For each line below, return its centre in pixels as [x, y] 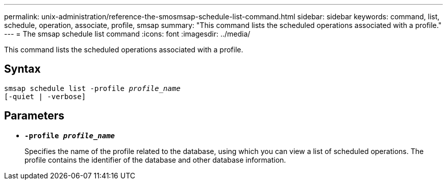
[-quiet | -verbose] [45, 96]
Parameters [34, 116]
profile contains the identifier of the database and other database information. [155, 160]
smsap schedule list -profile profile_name [92, 88]
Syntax [22, 69]
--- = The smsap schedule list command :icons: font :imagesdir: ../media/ [127, 34]
